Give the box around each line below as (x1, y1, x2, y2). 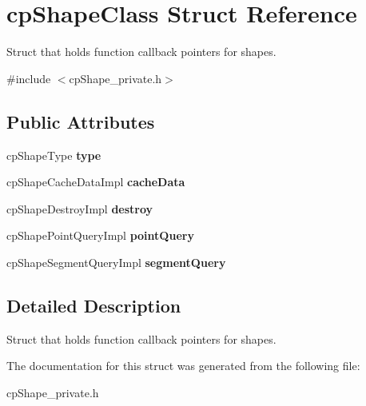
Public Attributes (6, 109, 155, 133)
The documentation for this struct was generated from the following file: (6, 357, 360, 374)
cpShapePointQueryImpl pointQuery (6, 227, 194, 244)
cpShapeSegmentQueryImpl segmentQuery (6, 253, 226, 270)
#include (6, 70, 51, 86)
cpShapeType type (6, 146, 101, 163)
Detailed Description (6, 293, 181, 317)
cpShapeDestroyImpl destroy (6, 200, 153, 217)
